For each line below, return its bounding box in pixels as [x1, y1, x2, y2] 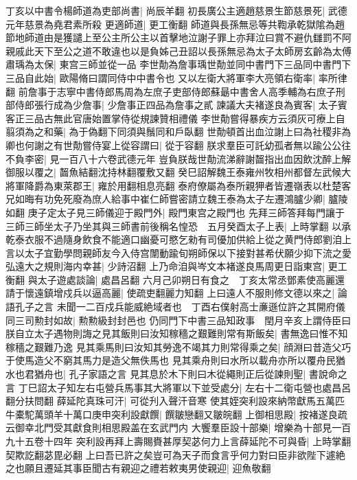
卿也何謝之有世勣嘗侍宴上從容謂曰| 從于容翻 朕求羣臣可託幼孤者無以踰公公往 [5, 137, 352, 152]
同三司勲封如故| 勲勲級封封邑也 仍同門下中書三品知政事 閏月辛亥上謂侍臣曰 [5, 312, 352, 327]
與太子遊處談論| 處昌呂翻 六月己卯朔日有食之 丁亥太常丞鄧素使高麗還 [27, 272, 345, 286]
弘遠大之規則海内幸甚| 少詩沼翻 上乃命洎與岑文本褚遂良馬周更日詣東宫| [5, 259, 325, 273]
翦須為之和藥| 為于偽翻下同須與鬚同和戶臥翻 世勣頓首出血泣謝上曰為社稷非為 [5, 124, 352, 139]
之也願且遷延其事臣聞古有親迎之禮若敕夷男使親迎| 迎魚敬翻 [5, 461, 271, 475]
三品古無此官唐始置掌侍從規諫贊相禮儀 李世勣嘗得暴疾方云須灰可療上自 [24, 111, 345, 125]
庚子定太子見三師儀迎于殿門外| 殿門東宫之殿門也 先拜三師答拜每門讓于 [27, 205, 345, 219]
